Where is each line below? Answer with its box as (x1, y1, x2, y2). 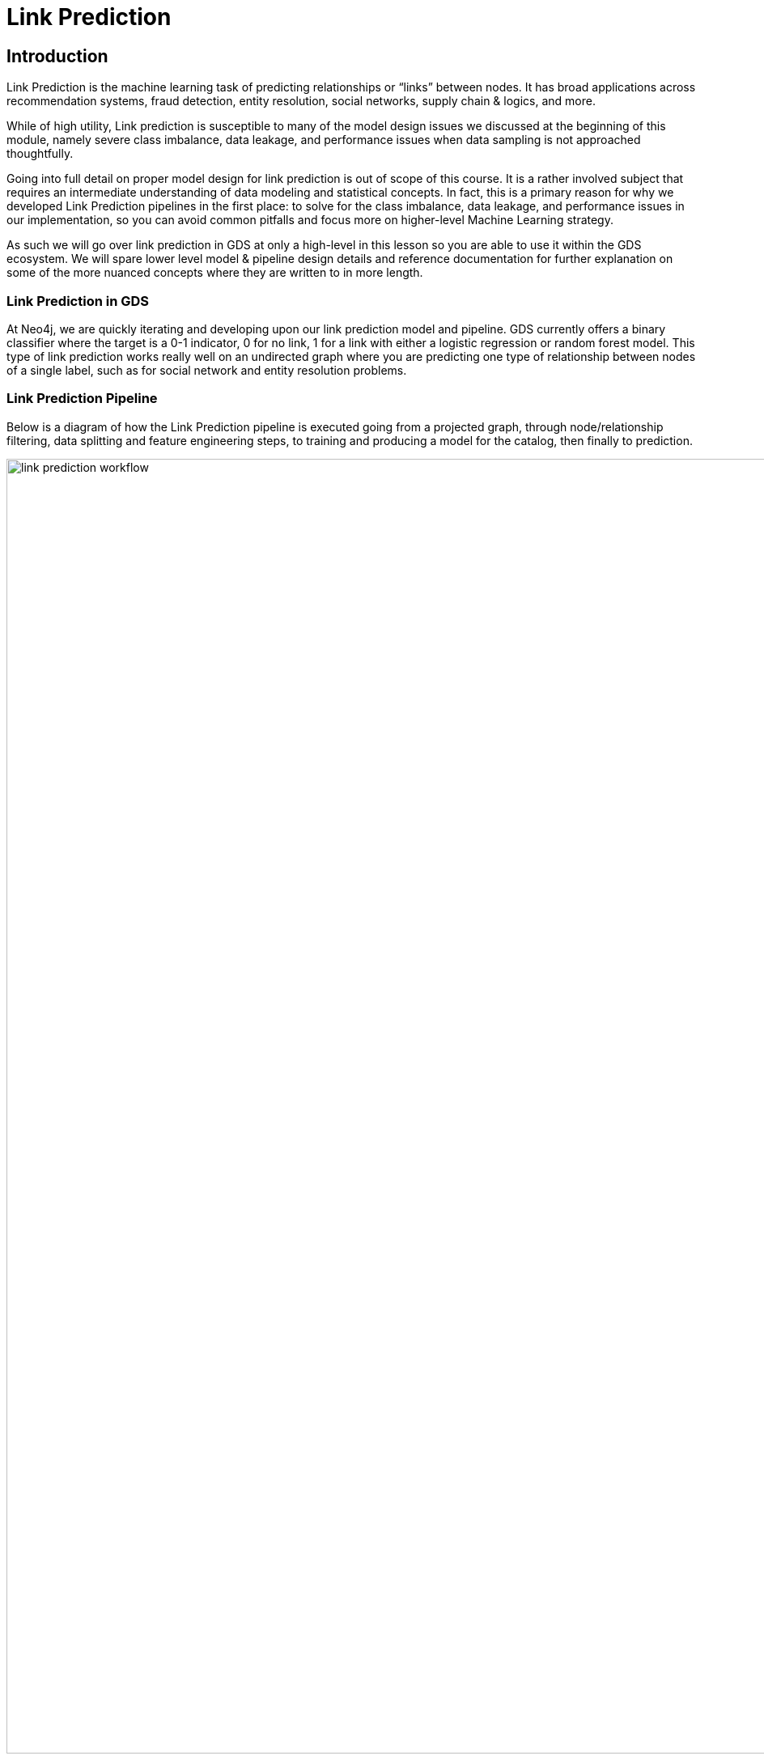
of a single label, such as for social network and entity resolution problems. (6, 363, 407, 377)
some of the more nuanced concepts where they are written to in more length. (6, 265, 423, 280)
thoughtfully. (6, 146, 74, 161)
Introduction (6, 45, 108, 66)
